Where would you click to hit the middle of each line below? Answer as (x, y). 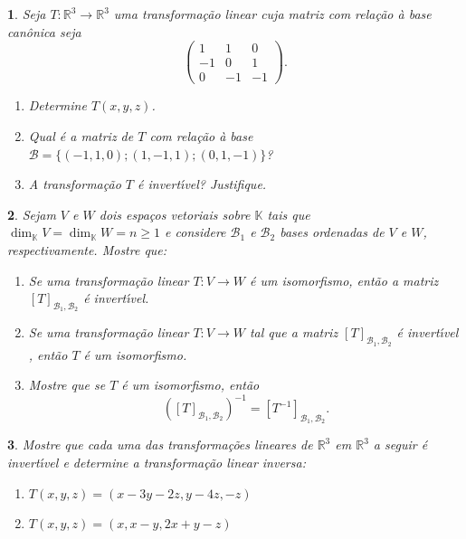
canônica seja (44, 31)
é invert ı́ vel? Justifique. (202, 184)
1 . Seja (27, 14)
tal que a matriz (294, 332)
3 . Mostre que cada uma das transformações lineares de (160, 444)
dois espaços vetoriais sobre (175, 214)
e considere (195, 232)
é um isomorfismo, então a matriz (344, 280)
